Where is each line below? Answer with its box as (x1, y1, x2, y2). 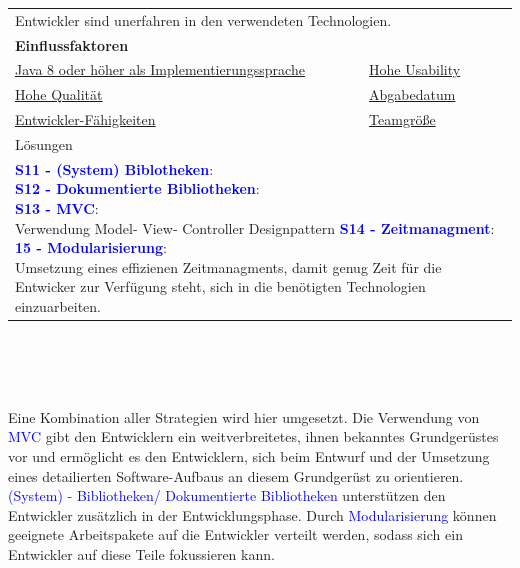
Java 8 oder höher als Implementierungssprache (15, 59, 305, 80)
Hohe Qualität (15, 84, 103, 105)
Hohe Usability (369, 59, 461, 80)
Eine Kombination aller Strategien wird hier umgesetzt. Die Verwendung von (8, 406, 480, 427)
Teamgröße (369, 109, 436, 130)
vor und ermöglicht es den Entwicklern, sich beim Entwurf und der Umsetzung (8, 446, 490, 467)
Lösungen (15, 133, 73, 154)
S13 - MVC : (15, 198, 99, 218)
